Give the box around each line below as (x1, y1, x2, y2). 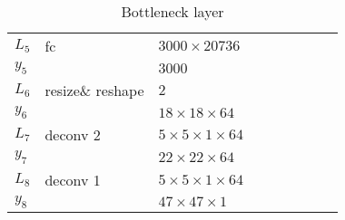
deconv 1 (44, 168, 101, 190)
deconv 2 (44, 124, 101, 146)
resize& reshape (44, 80, 144, 101)
